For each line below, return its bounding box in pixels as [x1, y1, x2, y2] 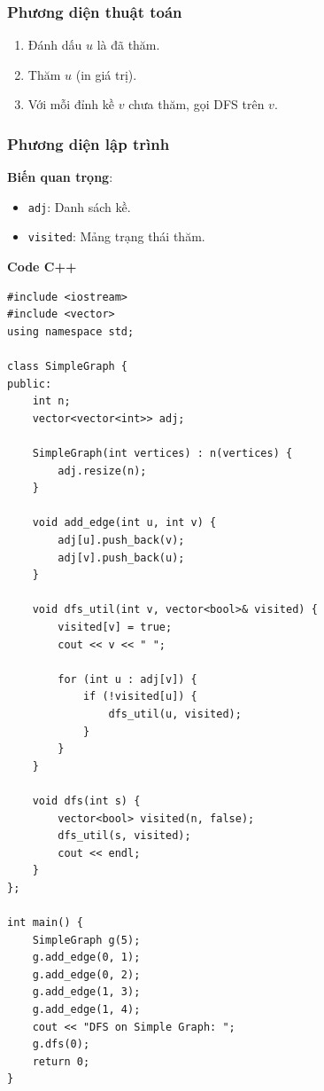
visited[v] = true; [58, 621, 173, 633]
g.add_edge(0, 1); [32, 951, 141, 964]
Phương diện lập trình [7, 132, 170, 154]
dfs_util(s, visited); [58, 829, 191, 843]
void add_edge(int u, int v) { [32, 516, 217, 530]
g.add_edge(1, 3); [32, 985, 141, 999]
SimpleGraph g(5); [32, 933, 141, 946]
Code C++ [7, 257, 77, 276]
